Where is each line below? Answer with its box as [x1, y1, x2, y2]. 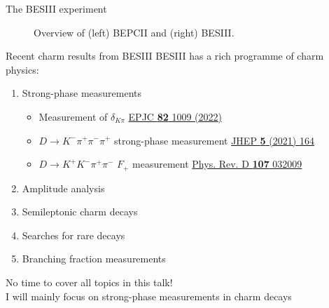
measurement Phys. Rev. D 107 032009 [132, 156, 302, 171]
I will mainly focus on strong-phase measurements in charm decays [6, 288, 292, 303]
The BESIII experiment [6, 1, 107, 15]
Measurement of [38, 109, 108, 123]
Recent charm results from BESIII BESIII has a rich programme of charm [6, 48, 324, 63]
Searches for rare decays [22, 227, 125, 242]
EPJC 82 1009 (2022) [128, 109, 222, 123]
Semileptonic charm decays [22, 204, 138, 219]
